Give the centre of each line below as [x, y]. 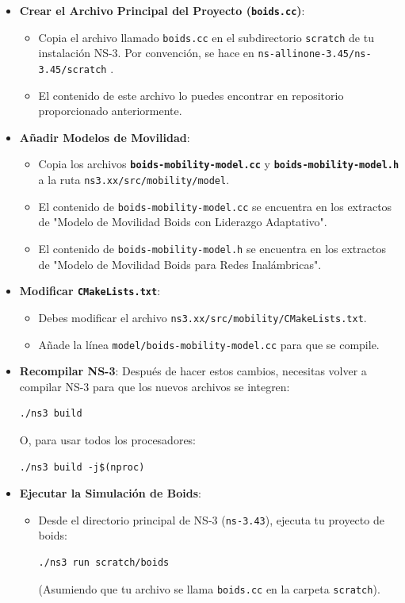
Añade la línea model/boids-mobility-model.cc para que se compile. [209, 344]
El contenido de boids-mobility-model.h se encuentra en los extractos [212, 248]
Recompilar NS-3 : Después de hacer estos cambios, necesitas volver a [193, 371]
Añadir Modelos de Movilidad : [105, 137]
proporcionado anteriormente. [110, 111]
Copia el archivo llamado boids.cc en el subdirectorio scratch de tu [206, 37]
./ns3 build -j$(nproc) [82, 467]
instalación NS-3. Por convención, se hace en [146, 53]
